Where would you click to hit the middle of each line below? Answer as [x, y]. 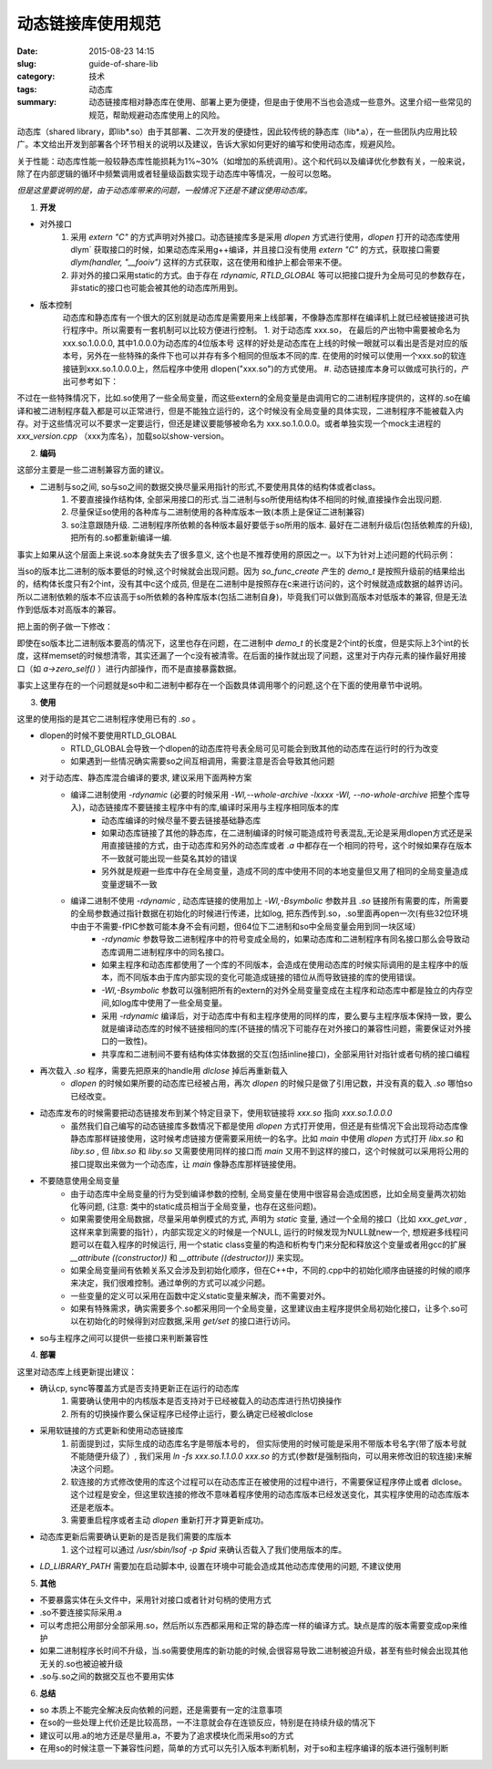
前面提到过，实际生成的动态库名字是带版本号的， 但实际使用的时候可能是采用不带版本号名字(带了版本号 [265, 1443]
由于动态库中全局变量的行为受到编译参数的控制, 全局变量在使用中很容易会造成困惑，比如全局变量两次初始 [268, 1193]
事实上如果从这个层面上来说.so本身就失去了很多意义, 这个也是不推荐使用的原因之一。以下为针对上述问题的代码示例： [236, 554]
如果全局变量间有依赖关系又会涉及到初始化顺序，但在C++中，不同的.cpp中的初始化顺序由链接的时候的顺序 [271, 1270]
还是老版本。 [94, 1507]
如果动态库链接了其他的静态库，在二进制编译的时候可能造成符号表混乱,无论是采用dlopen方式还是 [283, 833]
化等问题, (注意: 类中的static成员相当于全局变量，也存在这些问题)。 [196, 1206]
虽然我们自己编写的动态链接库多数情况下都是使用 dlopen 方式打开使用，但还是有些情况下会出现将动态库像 [269, 1126]
